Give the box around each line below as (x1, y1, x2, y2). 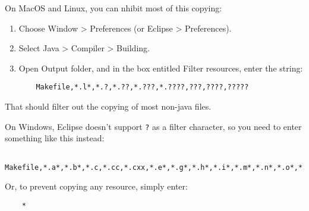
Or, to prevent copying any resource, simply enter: (5, 180, 188, 193)
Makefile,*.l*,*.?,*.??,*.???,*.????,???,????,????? (36, 83, 249, 92)
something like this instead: (5, 132, 105, 144)
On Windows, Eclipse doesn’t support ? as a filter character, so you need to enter (5, 120, 302, 132)
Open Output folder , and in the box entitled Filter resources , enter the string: (18, 61, 303, 74)
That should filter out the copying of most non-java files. (5, 100, 212, 113)
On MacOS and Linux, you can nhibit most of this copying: (5, 2, 222, 14)
